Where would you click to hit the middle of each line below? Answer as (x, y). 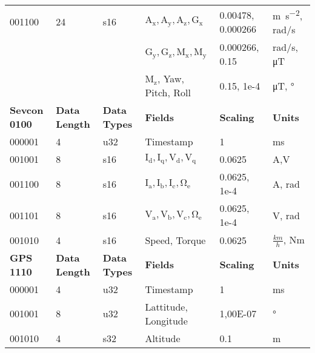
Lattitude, (166, 306)
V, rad (286, 215)
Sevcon (27, 110)
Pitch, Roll (168, 93)
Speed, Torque (175, 240)
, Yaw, (171, 79)
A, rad (286, 183)
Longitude (166, 320)
